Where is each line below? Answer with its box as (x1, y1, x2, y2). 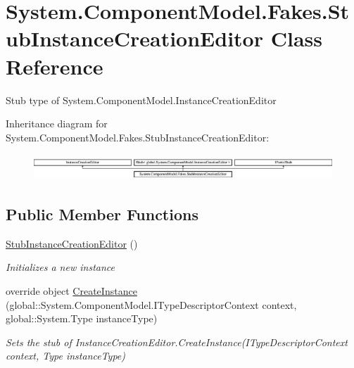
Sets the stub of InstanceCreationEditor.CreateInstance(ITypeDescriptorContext (6, 334, 348, 349)
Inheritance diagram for (6, 116, 108, 131)
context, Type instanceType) (6, 348, 126, 363)
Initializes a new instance (6, 260, 115, 274)
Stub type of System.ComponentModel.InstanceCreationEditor (6, 92, 277, 107)
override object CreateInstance (6, 284, 137, 298)
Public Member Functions (6, 203, 198, 224)
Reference (6, 51, 103, 80)
